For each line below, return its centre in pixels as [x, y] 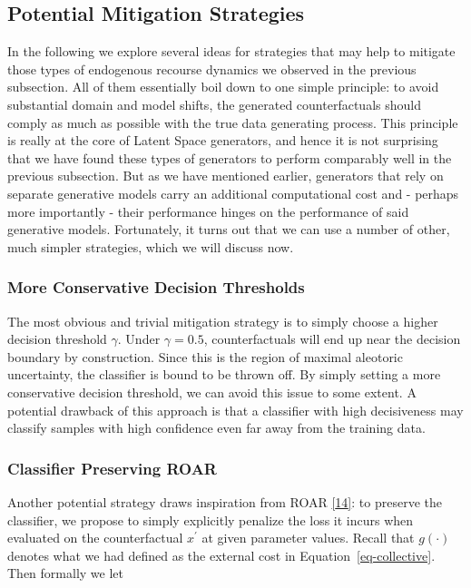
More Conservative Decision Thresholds [156, 287]
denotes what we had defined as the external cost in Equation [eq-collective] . [221, 555]
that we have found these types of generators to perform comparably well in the [230, 157]
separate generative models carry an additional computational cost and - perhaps [233, 193]
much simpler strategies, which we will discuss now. [151, 246]
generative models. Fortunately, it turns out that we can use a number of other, [229, 229]
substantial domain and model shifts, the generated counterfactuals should [214, 104]
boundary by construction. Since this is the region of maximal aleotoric [205, 356]
